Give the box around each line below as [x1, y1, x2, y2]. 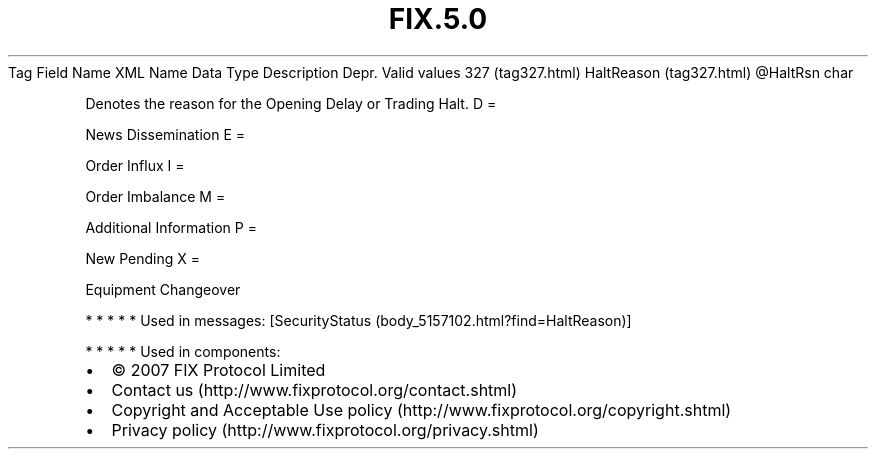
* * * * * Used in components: [85, 342, 281, 360]
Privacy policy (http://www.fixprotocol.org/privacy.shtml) [111, 419, 539, 440]
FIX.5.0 [388, 2, 488, 36]
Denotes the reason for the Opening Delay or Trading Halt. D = [85, 94, 497, 112]
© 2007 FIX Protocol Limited [111, 359, 326, 380]
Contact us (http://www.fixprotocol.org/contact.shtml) [111, 379, 518, 400]
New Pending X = [85, 249, 201, 267]
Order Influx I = [85, 156, 185, 174]
